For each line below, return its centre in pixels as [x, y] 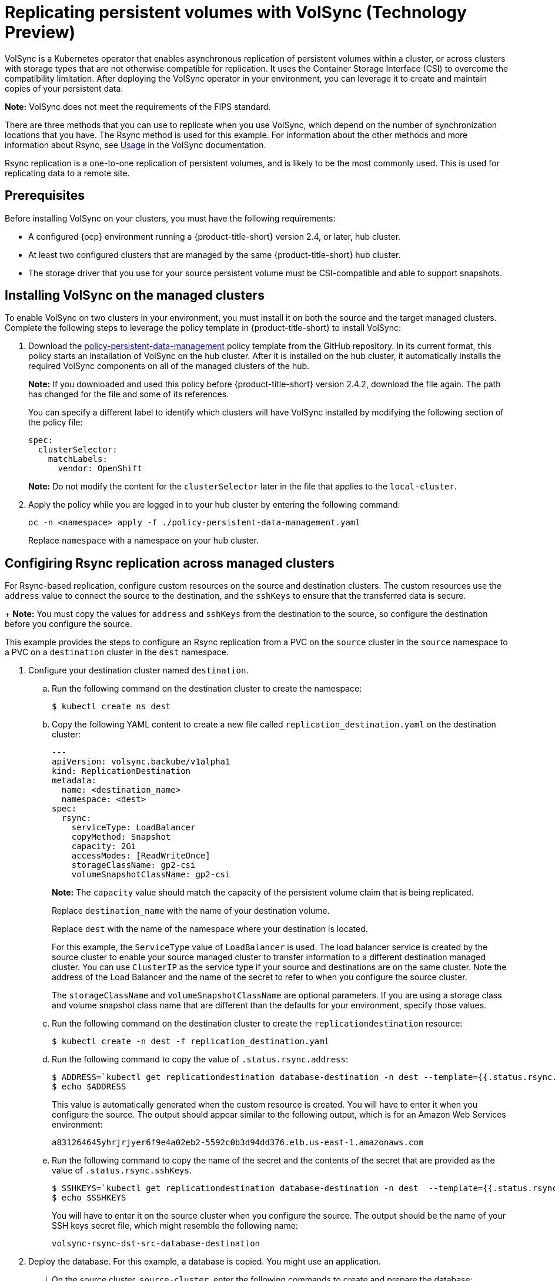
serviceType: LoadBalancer [133, 828]
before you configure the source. [68, 624]
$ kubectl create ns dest [111, 707]
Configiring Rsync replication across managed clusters [170, 563]
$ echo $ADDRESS [89, 1087]
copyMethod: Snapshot [121, 837]
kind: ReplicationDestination [121, 771]
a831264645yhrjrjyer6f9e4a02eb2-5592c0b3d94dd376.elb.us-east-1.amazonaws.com [238, 1143]
